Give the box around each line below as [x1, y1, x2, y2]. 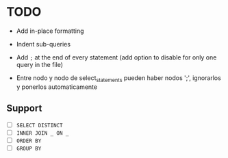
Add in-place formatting [16, 27, 84, 35]
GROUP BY [16, 145, 42, 152]
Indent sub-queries [16, 40, 71, 48]
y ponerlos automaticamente [16, 83, 97, 91]
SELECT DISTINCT [16, 122, 63, 129]
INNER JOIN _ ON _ [16, 129, 69, 137]
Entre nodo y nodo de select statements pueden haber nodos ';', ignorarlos [16, 73, 222, 83]
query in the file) [16, 60, 63, 68]
